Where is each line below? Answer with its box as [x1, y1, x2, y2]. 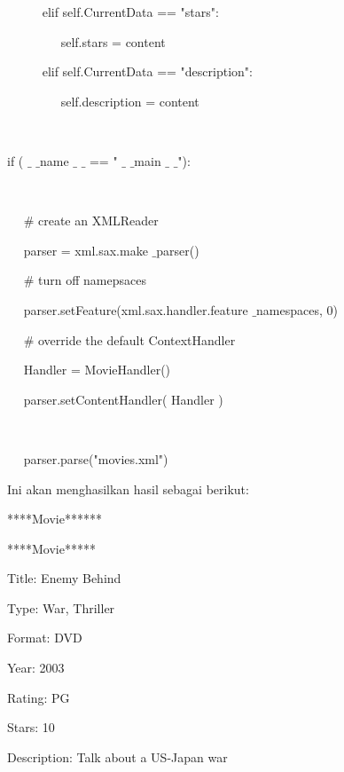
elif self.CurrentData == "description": [42, 62, 253, 81]
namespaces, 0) [256, 300, 338, 319]
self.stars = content [60, 32, 166, 51]
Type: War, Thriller [7, 598, 115, 617]
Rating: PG [7, 688, 70, 706]
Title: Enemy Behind [7, 569, 121, 587]
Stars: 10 [7, 718, 55, 737]
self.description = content [60, 91, 199, 110]
